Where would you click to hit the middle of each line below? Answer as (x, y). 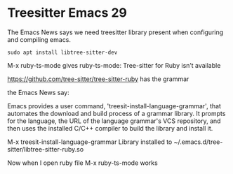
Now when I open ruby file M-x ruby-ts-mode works (82, 163)
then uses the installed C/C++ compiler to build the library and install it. (110, 128)
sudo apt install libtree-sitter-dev (62, 52)
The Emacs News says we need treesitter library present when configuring (115, 32)
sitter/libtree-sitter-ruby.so (46, 149)
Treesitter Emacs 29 (67, 13)
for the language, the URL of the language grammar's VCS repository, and (114, 121)
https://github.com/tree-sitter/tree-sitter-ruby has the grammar (98, 79)
